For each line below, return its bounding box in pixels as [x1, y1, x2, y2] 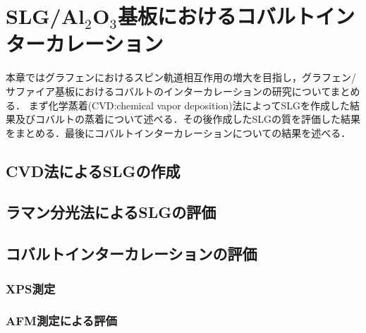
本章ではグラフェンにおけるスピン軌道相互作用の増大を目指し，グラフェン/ [6, 70, 356, 85]
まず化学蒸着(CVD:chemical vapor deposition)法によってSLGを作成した [28, 97, 350, 112]
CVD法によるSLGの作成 [6, 159, 181, 181]
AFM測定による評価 [6, 312, 117, 329]
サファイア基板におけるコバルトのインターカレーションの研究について [6, 83, 331, 98]
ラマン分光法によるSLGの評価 [6, 201, 216, 223]
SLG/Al [6, 1, 85, 30]
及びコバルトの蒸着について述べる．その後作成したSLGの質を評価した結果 [15, 111, 361, 126]
